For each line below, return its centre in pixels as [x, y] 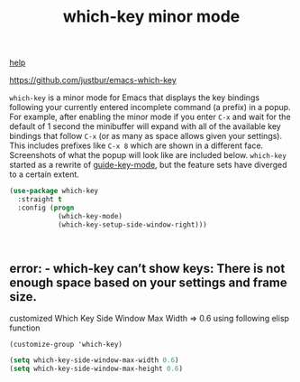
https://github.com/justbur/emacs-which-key [93, 80]
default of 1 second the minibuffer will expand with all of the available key [145, 126]
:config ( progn [46, 208]
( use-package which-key [54, 191]
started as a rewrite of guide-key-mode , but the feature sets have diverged [148, 165]
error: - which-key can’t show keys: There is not [147, 268]
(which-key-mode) [90, 216]
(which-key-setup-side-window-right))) [132, 224]
